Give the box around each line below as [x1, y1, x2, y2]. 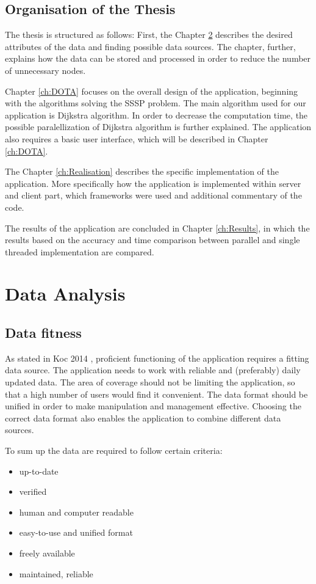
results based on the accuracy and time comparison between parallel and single [5, 233, 300, 246]
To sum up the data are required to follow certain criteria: [5, 444, 223, 457]
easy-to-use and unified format [19, 526, 133, 539]
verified [19, 485, 47, 498]
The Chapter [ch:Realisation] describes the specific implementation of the [5, 165, 279, 178]
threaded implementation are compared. [5, 245, 154, 258]
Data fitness [5, 323, 82, 342]
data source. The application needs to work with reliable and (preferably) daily [5, 363, 301, 376]
